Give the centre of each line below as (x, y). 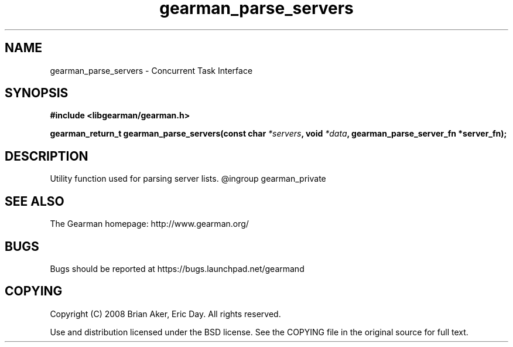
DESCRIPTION (47, 156)
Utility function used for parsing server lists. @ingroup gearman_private (188, 179)
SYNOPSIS (37, 93)
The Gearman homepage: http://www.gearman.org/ (149, 224)
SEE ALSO (35, 201)
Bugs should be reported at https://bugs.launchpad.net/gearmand (177, 268)
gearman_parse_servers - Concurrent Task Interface (151, 70)
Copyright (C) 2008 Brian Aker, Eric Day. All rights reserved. (165, 314)
